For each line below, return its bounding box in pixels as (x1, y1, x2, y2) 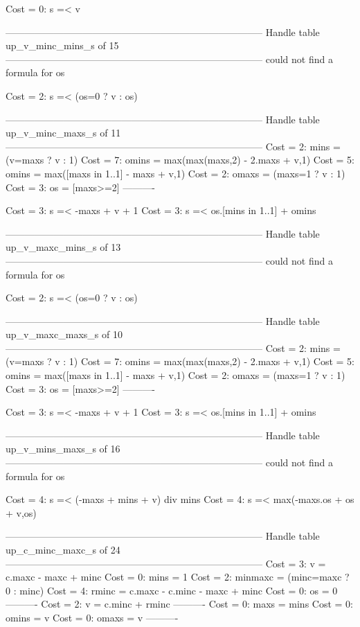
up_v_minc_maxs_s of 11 (6, 125, 121, 140)
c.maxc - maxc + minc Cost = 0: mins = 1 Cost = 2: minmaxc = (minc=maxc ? (6, 569, 350, 584)
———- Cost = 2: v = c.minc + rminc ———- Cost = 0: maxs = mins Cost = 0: (6, 597, 353, 611)
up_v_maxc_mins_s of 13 (6, 240, 121, 254)
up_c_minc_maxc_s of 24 (6, 542, 120, 556)
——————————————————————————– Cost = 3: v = (6, 556, 326, 570)
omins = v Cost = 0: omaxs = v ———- (6, 610, 179, 624)
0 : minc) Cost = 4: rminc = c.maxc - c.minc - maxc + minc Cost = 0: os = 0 (6, 583, 338, 597)
